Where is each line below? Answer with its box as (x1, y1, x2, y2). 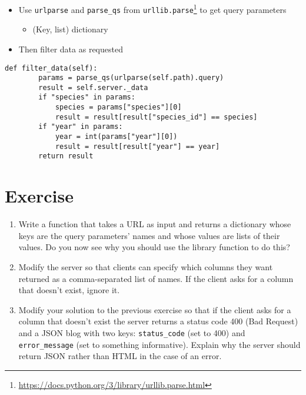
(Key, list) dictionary (32, 23, 108, 35)
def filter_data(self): (5, 64, 98, 72)
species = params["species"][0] (55, 103, 182, 112)
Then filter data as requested (18, 42, 123, 55)
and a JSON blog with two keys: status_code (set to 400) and (18, 326, 245, 338)
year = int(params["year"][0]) (55, 132, 178, 141)
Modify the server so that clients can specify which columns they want (18, 260, 273, 273)
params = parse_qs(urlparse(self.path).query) (38, 74, 224, 82)
